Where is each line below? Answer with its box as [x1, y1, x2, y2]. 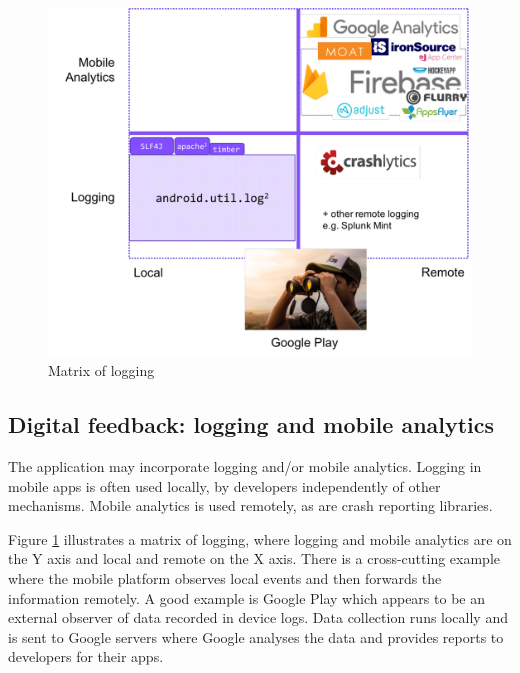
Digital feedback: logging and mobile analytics [8, 409, 495, 440]
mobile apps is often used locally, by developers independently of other [8, 475, 441, 496]
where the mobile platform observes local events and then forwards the [8, 568, 442, 588]
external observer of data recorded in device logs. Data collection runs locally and [8, 607, 508, 628]
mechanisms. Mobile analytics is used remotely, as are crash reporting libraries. [8, 495, 493, 516]
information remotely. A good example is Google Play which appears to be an [8, 587, 485, 608]
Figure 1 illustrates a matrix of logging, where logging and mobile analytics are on [8, 528, 512, 549]
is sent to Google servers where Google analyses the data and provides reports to [8, 626, 504, 647]
